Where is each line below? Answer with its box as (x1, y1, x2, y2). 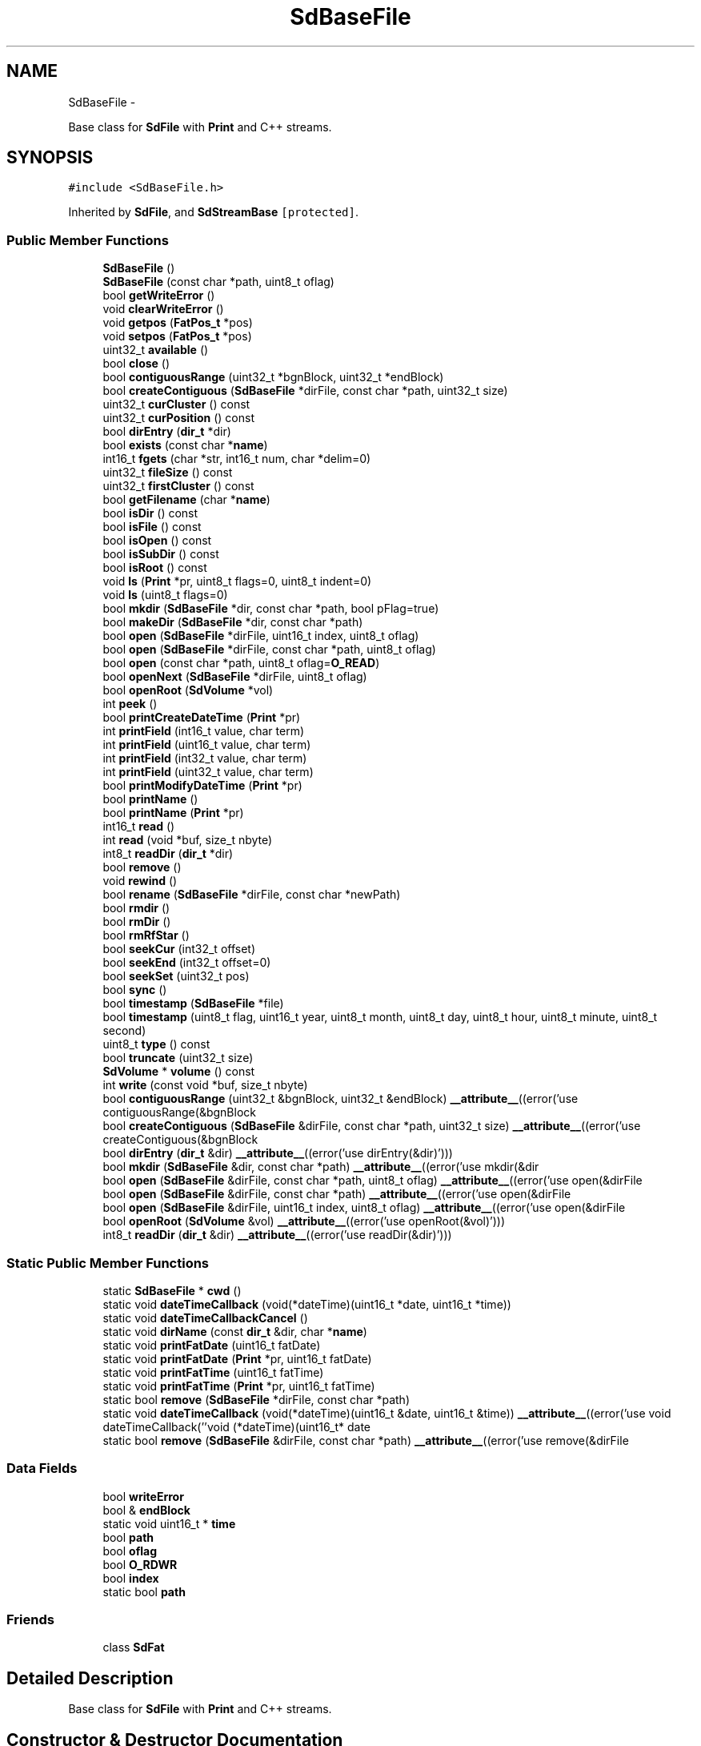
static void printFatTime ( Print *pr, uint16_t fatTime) (102, 1378, 375, 1393)
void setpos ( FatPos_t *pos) (102, 329, 252, 344)
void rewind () (102, 874, 178, 888)
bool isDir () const (102, 506, 198, 521)
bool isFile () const (102, 520, 202, 534)
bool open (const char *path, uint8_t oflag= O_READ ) (102, 656, 380, 670)
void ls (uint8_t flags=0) (102, 588, 228, 602)
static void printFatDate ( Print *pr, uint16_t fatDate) (102, 1351, 372, 1366)
